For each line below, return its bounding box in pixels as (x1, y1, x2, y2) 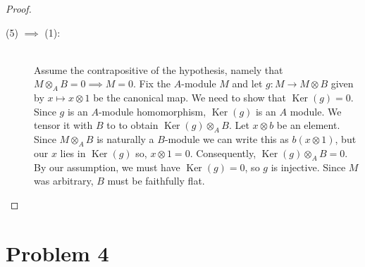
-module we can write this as (164, 132, 289, 147)
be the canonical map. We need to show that (93, 90, 286, 105)
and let (232, 76, 263, 91)
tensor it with (34, 118, 93, 132)
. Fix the (132, 76, 171, 91)
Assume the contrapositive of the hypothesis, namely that (34, 62, 283, 77)
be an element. (276, 118, 340, 132)
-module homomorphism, (98, 104, 206, 118)
